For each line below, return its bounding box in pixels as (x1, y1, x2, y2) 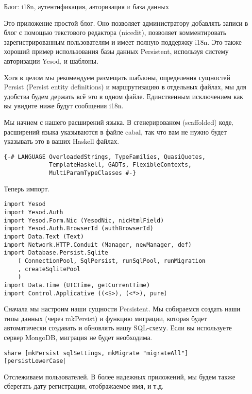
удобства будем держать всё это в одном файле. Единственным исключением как (4, 91, 243, 101)
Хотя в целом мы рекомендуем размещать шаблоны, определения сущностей (4, 72, 230, 82)
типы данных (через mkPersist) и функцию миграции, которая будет (4, 313, 207, 323)
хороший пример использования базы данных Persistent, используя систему (4, 46, 229, 56)
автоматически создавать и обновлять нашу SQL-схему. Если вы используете (4, 323, 232, 333)
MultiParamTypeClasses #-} (49, 170, 136, 177)
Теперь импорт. (4, 183, 50, 193)
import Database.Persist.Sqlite (4, 249, 108, 257)
